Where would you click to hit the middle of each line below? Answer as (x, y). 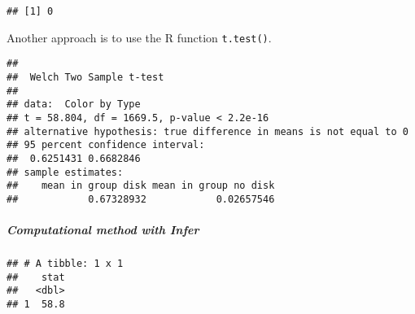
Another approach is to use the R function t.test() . (139, 37)
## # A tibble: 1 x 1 (65, 264)
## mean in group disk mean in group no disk (141, 186)
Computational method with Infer (103, 230)
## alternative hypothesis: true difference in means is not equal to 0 (207, 131)
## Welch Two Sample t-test (85, 77)
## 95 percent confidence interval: (106, 145)
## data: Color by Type (74, 105)
